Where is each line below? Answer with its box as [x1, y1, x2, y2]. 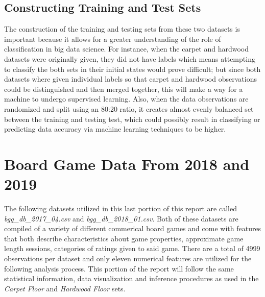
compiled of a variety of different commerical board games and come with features [4, 223, 261, 234]
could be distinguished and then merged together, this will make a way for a [4, 83, 243, 94]
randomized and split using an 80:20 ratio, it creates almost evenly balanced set [4, 103, 254, 114]
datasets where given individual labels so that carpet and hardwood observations [4, 73, 257, 84]
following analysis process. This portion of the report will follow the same [4, 263, 234, 274]
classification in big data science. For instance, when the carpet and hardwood [4, 43, 249, 54]
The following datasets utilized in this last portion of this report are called [4, 203, 237, 214]
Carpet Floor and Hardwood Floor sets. [4, 283, 126, 293]
